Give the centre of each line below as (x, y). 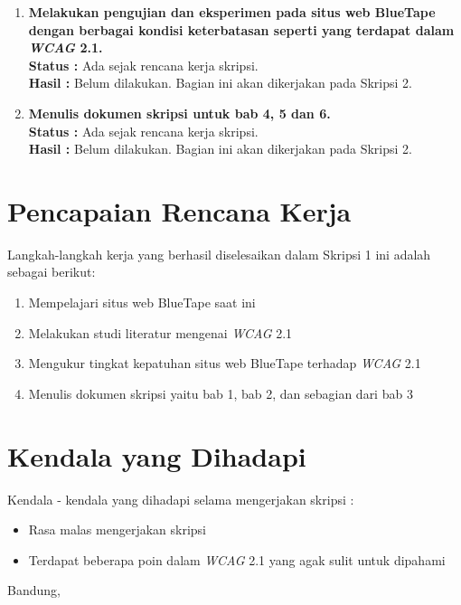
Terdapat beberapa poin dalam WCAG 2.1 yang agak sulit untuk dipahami (237, 559)
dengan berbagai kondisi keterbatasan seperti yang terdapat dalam (241, 29)
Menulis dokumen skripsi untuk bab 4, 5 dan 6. (179, 113)
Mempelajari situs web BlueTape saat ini (142, 302)
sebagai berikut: (52, 272)
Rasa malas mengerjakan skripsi (117, 529)
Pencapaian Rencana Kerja (179, 210)
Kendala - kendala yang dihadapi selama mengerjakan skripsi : (181, 499)
